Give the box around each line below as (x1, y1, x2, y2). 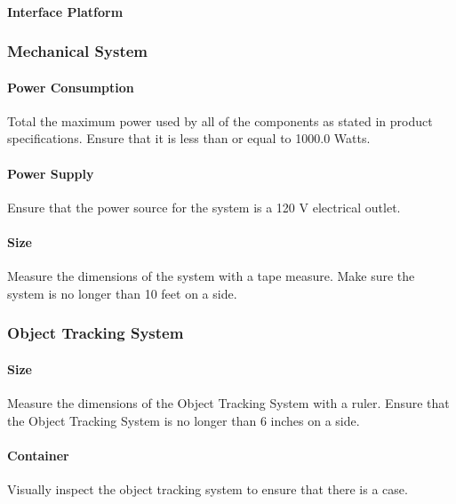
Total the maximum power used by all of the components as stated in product (7, 111, 433, 130)
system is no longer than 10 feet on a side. (7, 284, 237, 302)
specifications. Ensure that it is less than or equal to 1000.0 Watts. (7, 129, 371, 148)
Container (7, 445, 69, 464)
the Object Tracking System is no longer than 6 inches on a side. (7, 411, 360, 429)
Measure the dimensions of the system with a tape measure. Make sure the (7, 267, 415, 285)
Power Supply (7, 164, 94, 182)
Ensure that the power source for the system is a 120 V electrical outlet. (7, 197, 401, 216)
